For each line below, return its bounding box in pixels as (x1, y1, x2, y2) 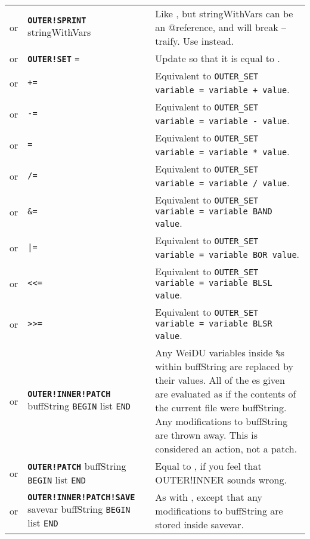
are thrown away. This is (155, 428, 258, 442)
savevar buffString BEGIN (27, 501, 131, 516)
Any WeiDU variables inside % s (155, 346, 284, 359)
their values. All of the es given (155, 373, 285, 387)
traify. (155, 34, 180, 48)
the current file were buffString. (155, 401, 287, 414)
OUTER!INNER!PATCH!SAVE (27, 492, 135, 502)
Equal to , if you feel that (155, 459, 262, 473)
